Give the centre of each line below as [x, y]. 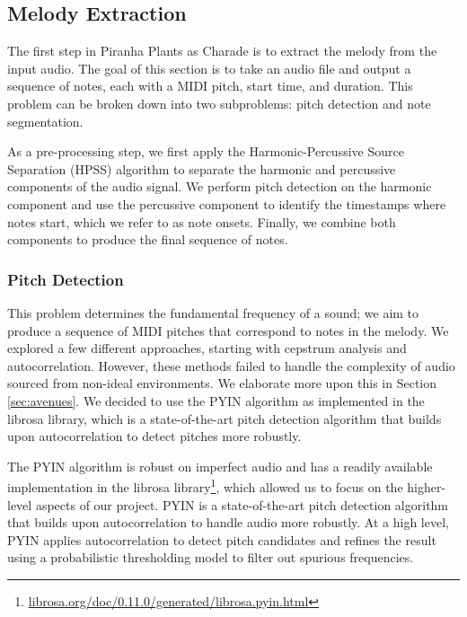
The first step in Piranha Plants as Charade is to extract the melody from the [222, 51]
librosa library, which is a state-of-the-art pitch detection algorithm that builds [225, 418]
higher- [427, 486]
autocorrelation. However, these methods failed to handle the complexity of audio [231, 365]
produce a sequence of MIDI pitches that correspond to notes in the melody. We [228, 330]
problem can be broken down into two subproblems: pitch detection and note [219, 103]
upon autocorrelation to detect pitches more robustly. [154, 436]
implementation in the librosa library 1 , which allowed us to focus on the [205, 485]
